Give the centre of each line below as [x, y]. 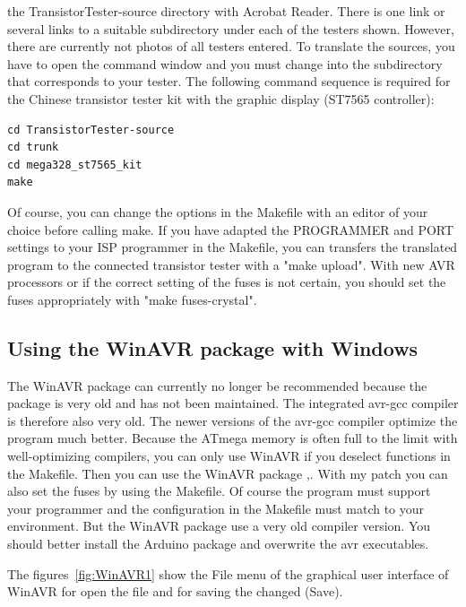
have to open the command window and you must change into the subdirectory [225, 63]
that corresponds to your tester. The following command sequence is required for [229, 81]
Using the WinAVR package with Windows [213, 347]
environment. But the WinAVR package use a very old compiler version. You [219, 526]
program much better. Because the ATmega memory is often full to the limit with [233, 438]
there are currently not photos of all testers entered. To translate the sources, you [231, 46]
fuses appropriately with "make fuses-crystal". [132, 299]
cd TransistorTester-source [91, 130]
